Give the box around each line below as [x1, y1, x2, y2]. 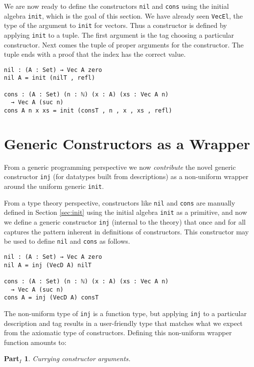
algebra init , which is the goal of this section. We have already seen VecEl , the [4, 10, 243, 21]
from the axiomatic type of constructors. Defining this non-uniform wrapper [4, 327, 232, 338]
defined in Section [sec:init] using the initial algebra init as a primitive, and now [4, 207, 247, 217]
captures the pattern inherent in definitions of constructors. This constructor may [4, 226, 249, 236]
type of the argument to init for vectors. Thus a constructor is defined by [4, 20, 227, 30]
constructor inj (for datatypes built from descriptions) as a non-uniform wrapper [4, 171, 249, 182]
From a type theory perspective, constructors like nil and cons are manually [4, 197, 235, 207]
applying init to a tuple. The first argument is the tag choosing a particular [4, 29, 234, 40]
